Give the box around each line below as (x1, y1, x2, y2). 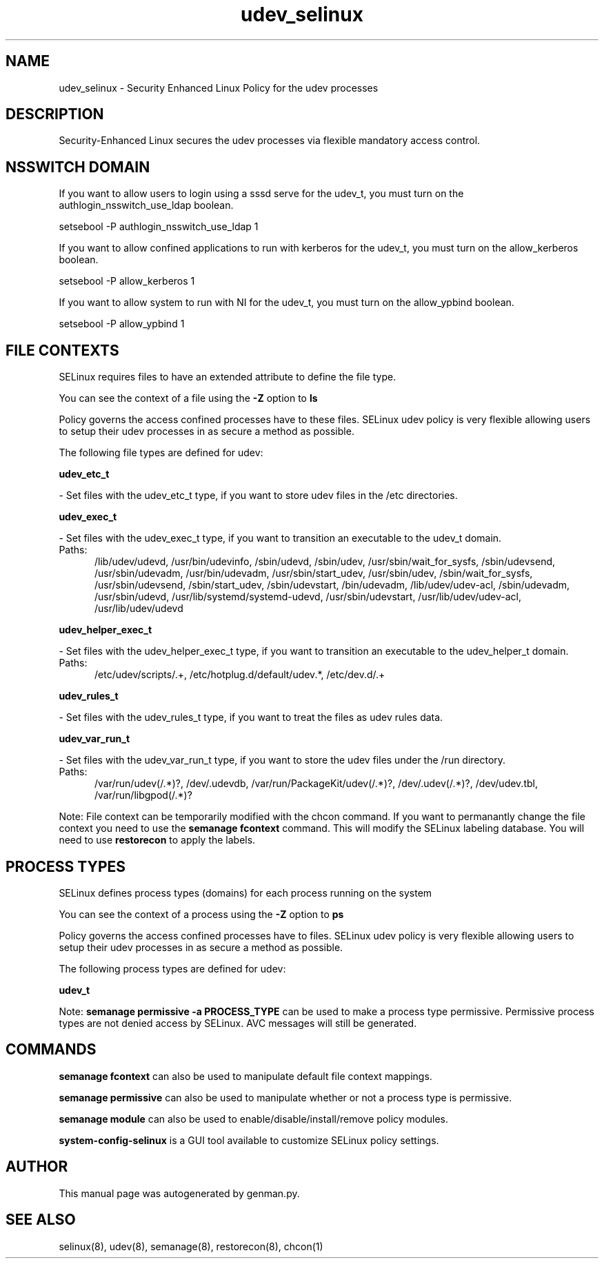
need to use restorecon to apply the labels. (59, 834, 256, 846)
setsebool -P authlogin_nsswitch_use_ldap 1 (59, 221, 259, 233)
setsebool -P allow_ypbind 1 (59, 318, 185, 330)
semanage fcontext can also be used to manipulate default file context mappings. (59, 1070, 432, 1082)
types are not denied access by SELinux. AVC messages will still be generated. (59, 1017, 417, 1029)
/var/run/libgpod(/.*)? (94, 789, 192, 802)
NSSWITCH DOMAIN (6, 158, 150, 176)
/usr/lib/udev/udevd (94, 602, 183, 615)
